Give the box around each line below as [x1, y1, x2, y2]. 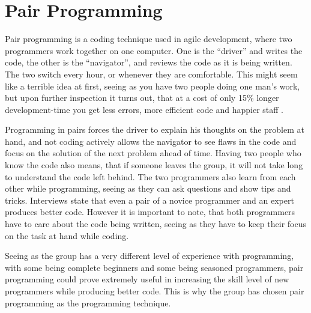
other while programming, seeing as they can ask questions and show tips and [5, 182, 291, 195]
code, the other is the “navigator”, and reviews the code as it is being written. [5, 56, 292, 68]
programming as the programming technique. [5, 296, 171, 309]
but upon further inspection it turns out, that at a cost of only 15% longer [5, 91, 279, 104]
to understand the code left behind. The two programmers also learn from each [5, 170, 296, 183]
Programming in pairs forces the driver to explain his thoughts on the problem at [5, 123, 304, 136]
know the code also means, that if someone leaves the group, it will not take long [5, 159, 303, 171]
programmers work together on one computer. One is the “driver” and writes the [5, 44, 303, 56]
